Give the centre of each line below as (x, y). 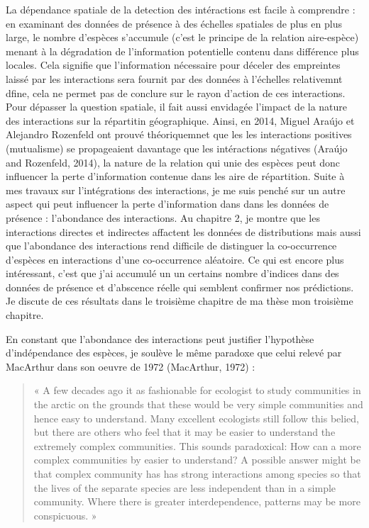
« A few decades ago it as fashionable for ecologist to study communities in (197, 390)
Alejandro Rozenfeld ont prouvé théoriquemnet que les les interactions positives (179, 134)
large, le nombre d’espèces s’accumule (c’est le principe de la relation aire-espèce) (182, 37)
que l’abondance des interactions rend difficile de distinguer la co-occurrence (171, 246)
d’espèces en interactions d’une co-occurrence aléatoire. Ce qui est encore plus (175, 259)
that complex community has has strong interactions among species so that (197, 473)
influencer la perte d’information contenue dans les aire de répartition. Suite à (175, 176)
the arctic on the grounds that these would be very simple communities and (198, 404)
